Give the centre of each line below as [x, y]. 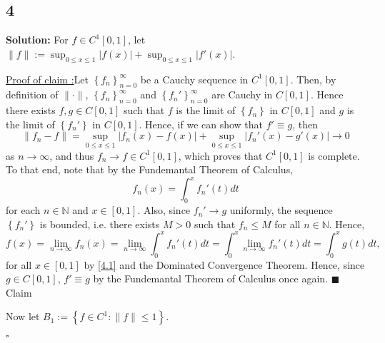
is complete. [334, 155]
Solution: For [37, 40]
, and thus [72, 155]
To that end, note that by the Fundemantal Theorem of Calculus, [150, 169]
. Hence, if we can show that [201, 124]
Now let [23, 316]
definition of [32, 94]
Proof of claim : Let [47, 79]
